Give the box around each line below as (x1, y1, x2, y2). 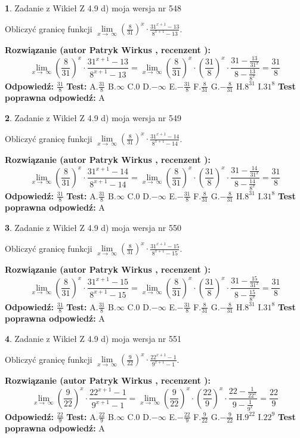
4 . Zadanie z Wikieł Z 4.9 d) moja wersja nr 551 (5, 332, 182, 344)
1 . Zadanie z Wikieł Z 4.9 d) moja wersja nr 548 (5, 2, 182, 14)
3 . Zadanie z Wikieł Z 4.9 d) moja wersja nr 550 (5, 221, 182, 233)
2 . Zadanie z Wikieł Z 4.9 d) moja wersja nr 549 (5, 111, 182, 124)
